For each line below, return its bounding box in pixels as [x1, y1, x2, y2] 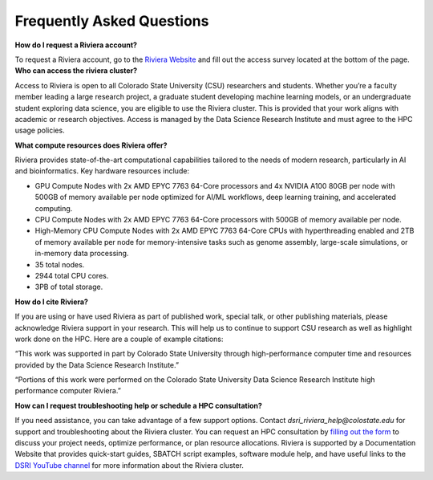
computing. [34, 203, 73, 213]
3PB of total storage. [34, 282, 103, 292]
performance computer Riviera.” [14, 386, 122, 396]
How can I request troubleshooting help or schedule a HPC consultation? [14, 401, 262, 410]
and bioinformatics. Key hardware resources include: [14, 166, 190, 176]
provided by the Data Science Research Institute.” [14, 360, 180, 369]
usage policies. [14, 125, 65, 136]
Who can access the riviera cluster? [14, 66, 138, 75]
